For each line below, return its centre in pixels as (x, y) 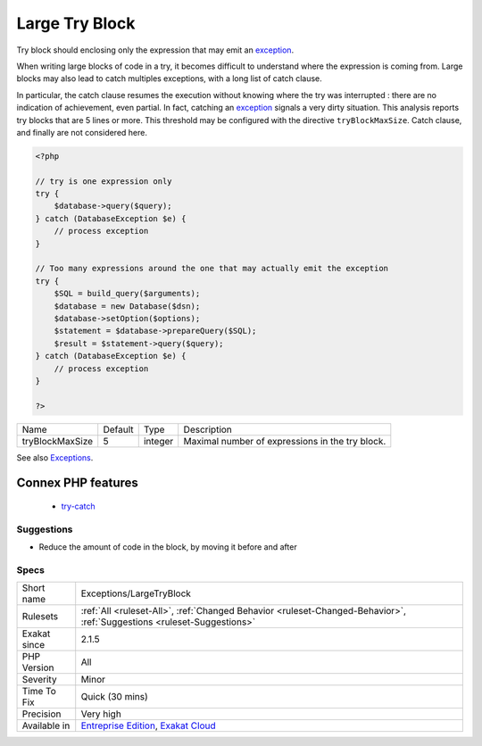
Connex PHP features (77, 483)
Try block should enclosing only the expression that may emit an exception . (155, 50)
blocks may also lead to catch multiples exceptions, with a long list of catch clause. (170, 79)
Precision (42, 714)
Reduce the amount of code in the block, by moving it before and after (168, 547)
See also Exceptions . (55, 457)
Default (118, 429)
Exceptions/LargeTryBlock (136, 593)
